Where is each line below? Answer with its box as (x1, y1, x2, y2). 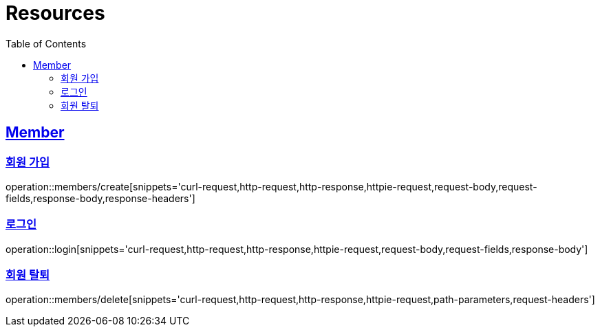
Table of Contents (6, 37, 87, 49)
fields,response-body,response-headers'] (6, 192, 195, 204)
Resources (6, 1, 105, 25)
